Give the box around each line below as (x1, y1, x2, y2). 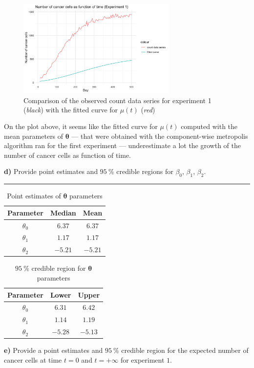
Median (50, 207, 76, 217)
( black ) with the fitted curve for (23, 105, 118, 115)
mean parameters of (4, 130, 63, 141)
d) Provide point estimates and (4, 166, 98, 176)
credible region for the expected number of (121, 345, 249, 355)
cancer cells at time (4, 354, 62, 365)
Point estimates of (7, 191, 61, 201)
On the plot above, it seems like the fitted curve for (4, 121, 158, 131)
